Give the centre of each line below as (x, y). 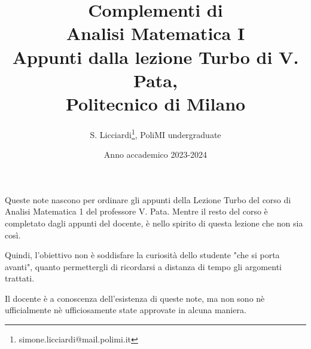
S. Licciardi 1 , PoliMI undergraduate (155, 133)
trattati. (20, 278)
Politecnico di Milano (155, 103)
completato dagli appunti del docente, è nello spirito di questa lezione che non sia (154, 223)
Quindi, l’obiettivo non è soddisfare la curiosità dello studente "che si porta (142, 255)
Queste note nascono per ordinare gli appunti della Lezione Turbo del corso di (148, 199)
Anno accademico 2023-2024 (155, 154)
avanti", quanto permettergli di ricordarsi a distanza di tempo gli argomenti (143, 266)
